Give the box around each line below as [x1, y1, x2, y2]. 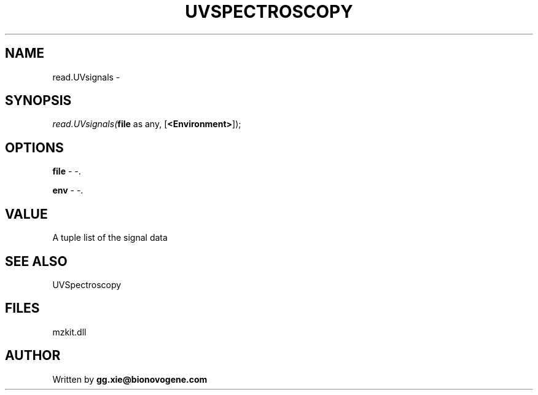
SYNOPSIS [5, 93, 72, 109]
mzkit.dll [52, 326, 87, 337]
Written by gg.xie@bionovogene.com [52, 373, 208, 385]
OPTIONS [5, 139, 64, 155]
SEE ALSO [5, 253, 68, 269]
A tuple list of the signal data [52, 232, 168, 243]
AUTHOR [5, 348, 61, 364]
